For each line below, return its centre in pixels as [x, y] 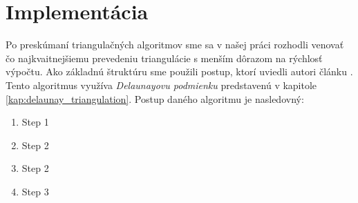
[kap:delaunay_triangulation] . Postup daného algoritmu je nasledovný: [155, 98]
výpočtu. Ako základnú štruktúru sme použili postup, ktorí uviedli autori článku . [179, 71]
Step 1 [35, 122]
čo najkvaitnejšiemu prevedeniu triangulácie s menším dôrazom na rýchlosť [164, 58]
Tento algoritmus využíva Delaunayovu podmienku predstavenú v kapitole [161, 85]
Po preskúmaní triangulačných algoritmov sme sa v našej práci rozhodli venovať [175, 45]
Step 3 [35, 191]
